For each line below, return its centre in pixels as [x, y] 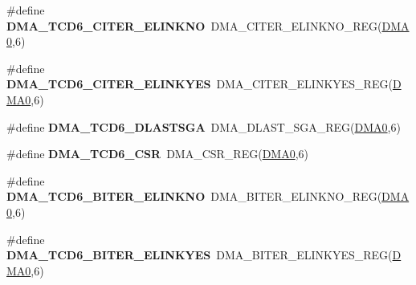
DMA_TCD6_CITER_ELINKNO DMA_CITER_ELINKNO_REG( [194, 25]
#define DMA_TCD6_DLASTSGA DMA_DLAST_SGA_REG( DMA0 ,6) [204, 126]
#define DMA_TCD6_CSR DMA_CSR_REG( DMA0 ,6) [158, 154]
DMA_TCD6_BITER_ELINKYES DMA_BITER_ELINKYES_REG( [200, 255]
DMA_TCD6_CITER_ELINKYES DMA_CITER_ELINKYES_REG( [200, 84]
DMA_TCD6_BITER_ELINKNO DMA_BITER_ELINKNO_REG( [194, 196]
